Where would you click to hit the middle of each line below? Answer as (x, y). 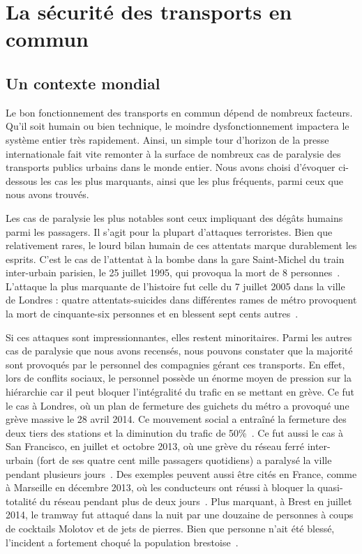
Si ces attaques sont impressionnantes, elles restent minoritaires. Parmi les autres (179, 337)
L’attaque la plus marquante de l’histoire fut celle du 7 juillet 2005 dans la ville (175, 286)
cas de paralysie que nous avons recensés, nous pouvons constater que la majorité (179, 351)
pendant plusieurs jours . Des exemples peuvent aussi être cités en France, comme (181, 473)
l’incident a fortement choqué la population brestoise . (122, 542)
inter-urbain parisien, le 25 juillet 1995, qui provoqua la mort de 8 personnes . (173, 272)
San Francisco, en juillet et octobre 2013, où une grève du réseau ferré (155, 446)
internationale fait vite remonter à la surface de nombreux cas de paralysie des (173, 153)
